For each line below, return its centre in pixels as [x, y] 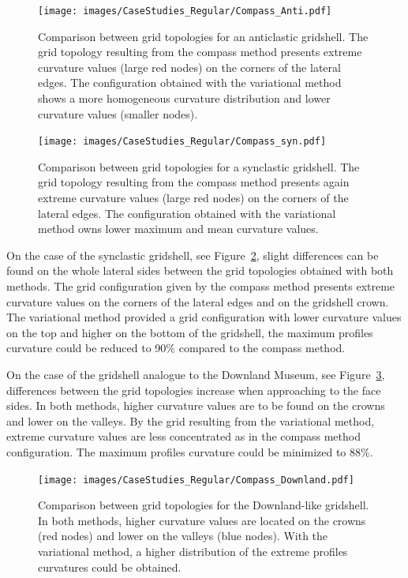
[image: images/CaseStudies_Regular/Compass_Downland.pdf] [196, 480]
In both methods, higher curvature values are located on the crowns [202, 520]
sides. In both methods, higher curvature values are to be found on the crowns [196, 405]
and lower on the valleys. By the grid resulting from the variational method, [191, 420]
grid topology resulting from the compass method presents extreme [200, 52]
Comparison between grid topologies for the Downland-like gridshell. [204, 505]
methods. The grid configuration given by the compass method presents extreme [201, 286]
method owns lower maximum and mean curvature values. [178, 229]
